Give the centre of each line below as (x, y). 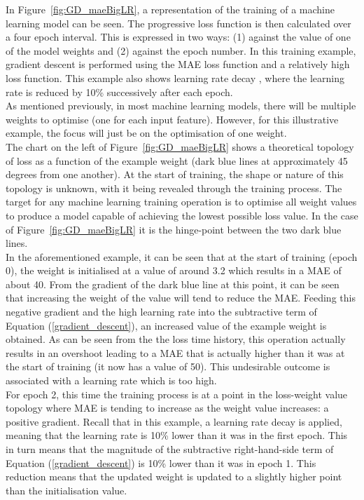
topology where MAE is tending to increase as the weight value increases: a (167, 408)
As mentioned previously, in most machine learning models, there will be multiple (181, 106)
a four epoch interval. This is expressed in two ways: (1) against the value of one (178, 37)
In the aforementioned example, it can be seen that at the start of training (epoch (182, 256)
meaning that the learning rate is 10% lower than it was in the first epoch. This (177, 435)
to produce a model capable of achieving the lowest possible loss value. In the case (182, 215)
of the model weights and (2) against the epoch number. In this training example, (181, 50)
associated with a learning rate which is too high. (111, 380)
